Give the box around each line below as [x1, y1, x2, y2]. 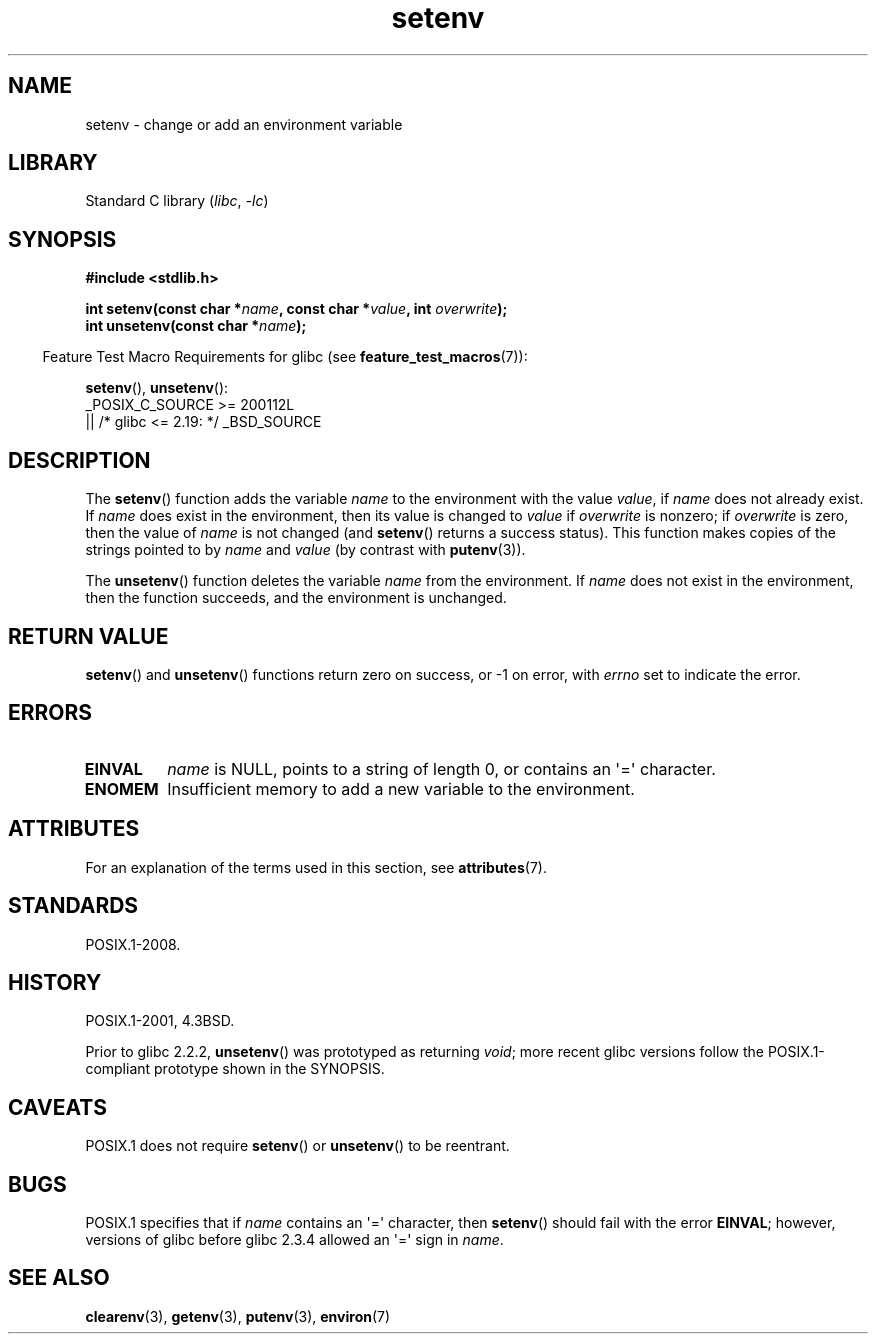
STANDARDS [8, 893, 139, 919]
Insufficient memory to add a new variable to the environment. [167, 778, 635, 799]
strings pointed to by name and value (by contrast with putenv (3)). [85, 541, 526, 559]
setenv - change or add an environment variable [85, 115, 403, 133]
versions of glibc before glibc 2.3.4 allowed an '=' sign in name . [85, 1231, 504, 1249]
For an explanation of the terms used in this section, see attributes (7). [85, 858, 547, 876]
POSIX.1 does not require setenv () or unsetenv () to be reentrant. [85, 1137, 510, 1155]
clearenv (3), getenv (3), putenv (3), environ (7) [85, 1307, 391, 1325]
